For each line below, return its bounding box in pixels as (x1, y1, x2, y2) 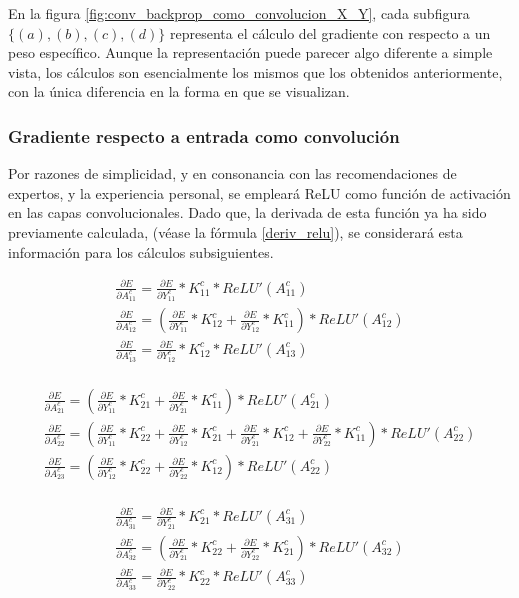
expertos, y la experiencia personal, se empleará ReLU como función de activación (8, 182, 511, 203)
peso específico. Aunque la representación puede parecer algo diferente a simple (8, 42, 493, 63)
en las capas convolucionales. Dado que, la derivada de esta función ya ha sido (8, 202, 487, 223)
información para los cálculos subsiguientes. (8, 241, 274, 262)
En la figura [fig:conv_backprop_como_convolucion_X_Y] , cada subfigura (8, 3, 470, 23)
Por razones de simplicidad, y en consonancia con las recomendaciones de (8, 163, 457, 184)
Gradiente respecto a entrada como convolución (8, 123, 400, 148)
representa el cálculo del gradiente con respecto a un (170, 22, 491, 43)
